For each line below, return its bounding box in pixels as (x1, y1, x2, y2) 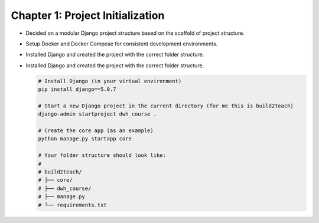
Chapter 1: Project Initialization (11, 9, 165, 22)
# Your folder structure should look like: (38, 152, 167, 159)
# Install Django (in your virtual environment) (38, 77, 182, 84)
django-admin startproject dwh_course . (38, 111, 157, 117)
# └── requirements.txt (38, 201, 108, 208)
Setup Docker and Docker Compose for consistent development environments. (25, 40, 218, 47)
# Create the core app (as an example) (38, 127, 154, 134)
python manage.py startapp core (38, 136, 132, 142)
